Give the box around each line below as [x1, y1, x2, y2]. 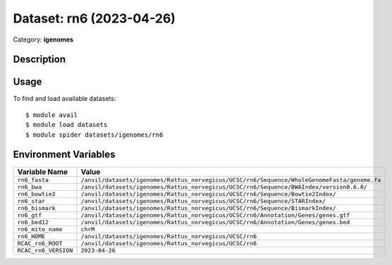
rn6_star [17, 197, 46, 204]
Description [13, 54, 66, 66]
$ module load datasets [25, 121, 108, 129]
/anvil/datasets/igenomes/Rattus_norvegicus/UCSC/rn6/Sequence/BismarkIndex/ [80, 204, 336, 211]
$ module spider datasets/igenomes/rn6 [25, 130, 164, 139]
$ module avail [25, 111, 78, 119]
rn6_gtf [17, 211, 42, 218]
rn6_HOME [17, 233, 46, 240]
